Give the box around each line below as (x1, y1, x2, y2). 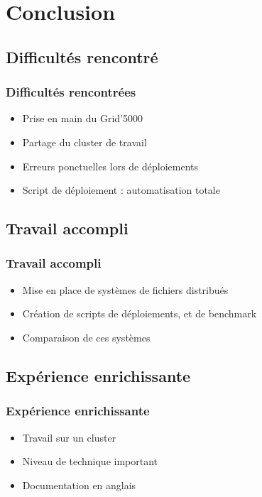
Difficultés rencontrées (6, 83, 136, 101)
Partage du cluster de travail (22, 134, 147, 149)
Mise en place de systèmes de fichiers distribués (22, 282, 229, 297)
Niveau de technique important (22, 454, 158, 469)
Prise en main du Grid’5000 (22, 111, 143, 126)
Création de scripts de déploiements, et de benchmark (22, 306, 257, 321)
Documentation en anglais (22, 477, 136, 492)
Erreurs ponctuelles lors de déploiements (22, 158, 199, 173)
